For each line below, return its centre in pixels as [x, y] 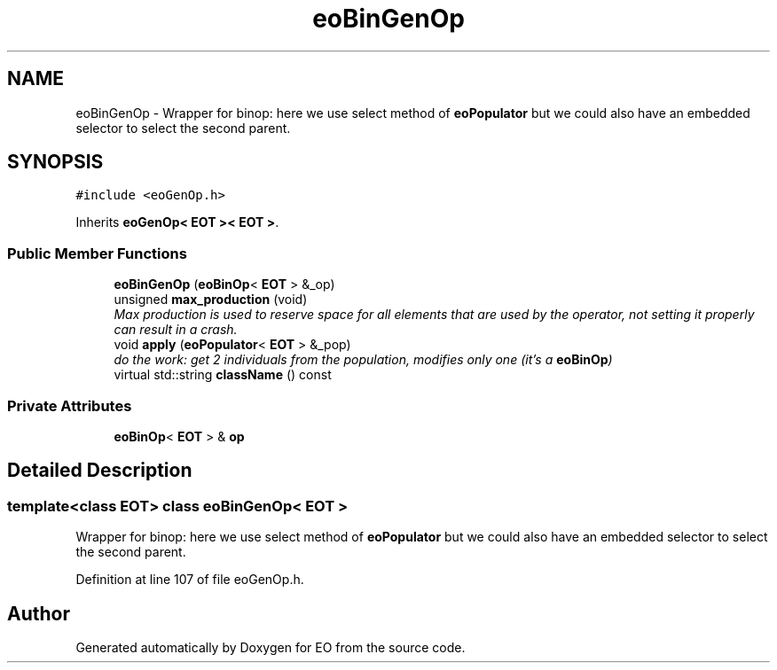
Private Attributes [70, 405]
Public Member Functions [97, 253]
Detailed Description [100, 471]
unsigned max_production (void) [211, 300]
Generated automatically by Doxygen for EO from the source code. [271, 647]
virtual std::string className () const [223, 375]
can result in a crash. [176, 330]
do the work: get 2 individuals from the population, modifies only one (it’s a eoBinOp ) [363, 360]
